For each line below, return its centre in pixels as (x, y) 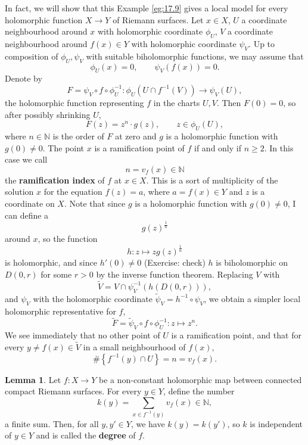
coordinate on (30, 203)
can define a (27, 215)
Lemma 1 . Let (33, 379)
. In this (279, 147)
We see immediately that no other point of (83, 335)
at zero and (136, 136)
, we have (148, 423)
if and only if (218, 147)
